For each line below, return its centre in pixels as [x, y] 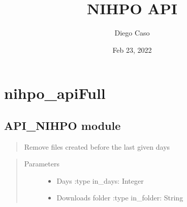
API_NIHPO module [63, 125]
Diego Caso [132, 33]
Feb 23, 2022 [132, 49]
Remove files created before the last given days [97, 146]
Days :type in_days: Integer [100, 180]
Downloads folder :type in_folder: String [120, 198]
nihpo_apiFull [55, 93]
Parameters [42, 164]
